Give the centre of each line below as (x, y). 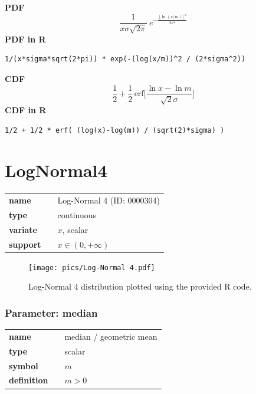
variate (23, 229)
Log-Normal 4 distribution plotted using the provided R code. (140, 286)
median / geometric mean (111, 336)
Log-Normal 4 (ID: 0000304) (109, 200)
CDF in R (26, 109)
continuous (77, 214)
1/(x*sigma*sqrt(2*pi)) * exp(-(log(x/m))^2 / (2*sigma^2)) (125, 59)
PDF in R (25, 39)
